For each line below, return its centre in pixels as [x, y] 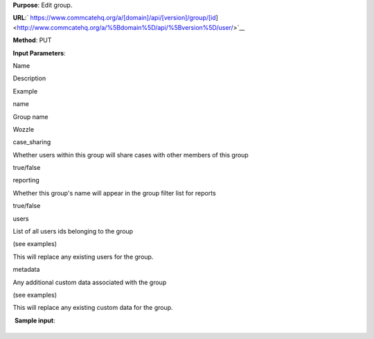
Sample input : [35, 320]
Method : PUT [32, 40]
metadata [26, 270]
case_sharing [32, 142]
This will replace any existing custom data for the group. [93, 308]
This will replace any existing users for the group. [83, 257]
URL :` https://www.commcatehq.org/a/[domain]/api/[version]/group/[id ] [115, 18]
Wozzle [24, 129]
